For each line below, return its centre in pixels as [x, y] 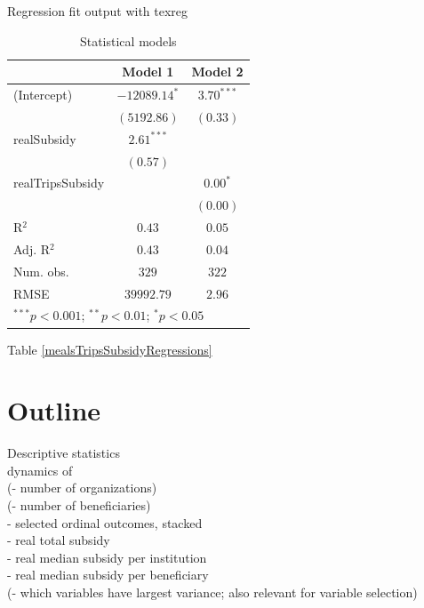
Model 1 [148, 72]
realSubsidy [45, 138]
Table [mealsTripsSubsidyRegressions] [110, 349]
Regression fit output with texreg [98, 11]
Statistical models [128, 40]
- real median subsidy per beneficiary [108, 575]
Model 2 [217, 72]
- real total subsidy [59, 540]
